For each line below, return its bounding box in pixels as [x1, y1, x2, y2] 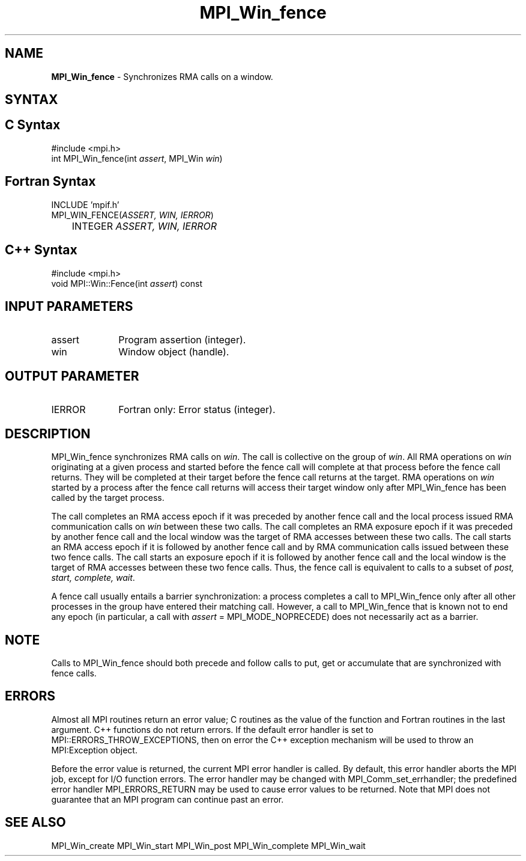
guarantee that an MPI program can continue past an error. [51, 794, 284, 804]
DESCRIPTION [5, 426, 91, 441]
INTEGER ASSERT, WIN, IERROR [71, 219, 217, 232]
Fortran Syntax [5, 174, 96, 189]
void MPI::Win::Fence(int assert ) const [51, 278, 203, 289]
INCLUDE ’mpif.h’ [51, 199, 119, 210]
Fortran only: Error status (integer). [118, 403, 276, 416]
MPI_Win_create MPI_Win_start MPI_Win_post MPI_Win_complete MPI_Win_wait [51, 840, 366, 851]
